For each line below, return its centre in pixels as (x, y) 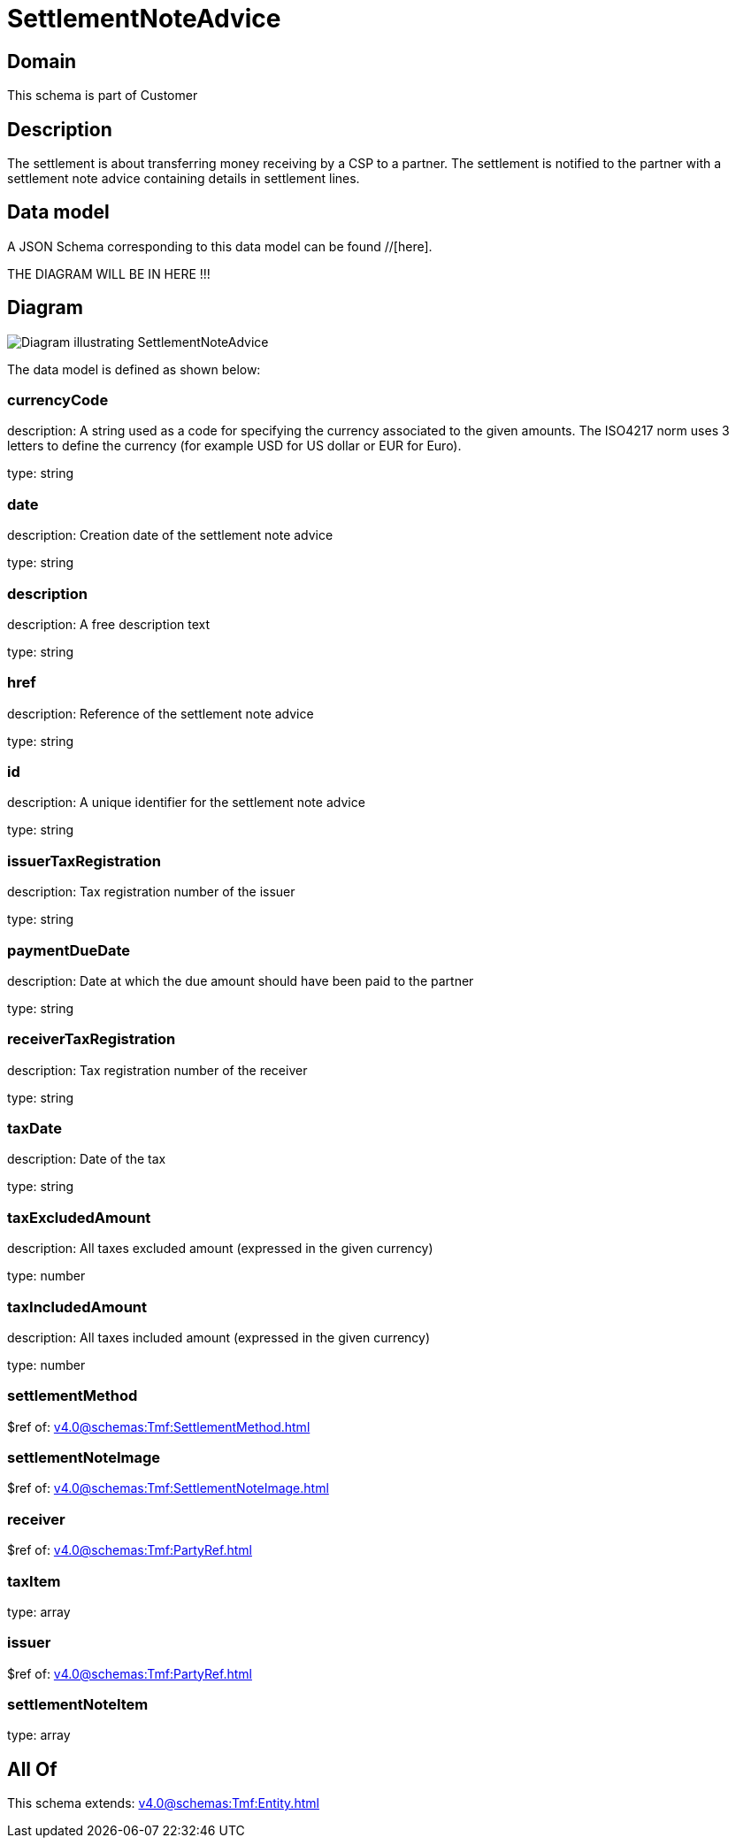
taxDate (34, 1129)
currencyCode (58, 400)
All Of (32, 1769)
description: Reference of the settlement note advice (161, 713)
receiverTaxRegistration (92, 1039)
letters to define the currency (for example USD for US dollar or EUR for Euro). (234, 446)
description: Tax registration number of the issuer (151, 892)
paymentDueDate (69, 950)
